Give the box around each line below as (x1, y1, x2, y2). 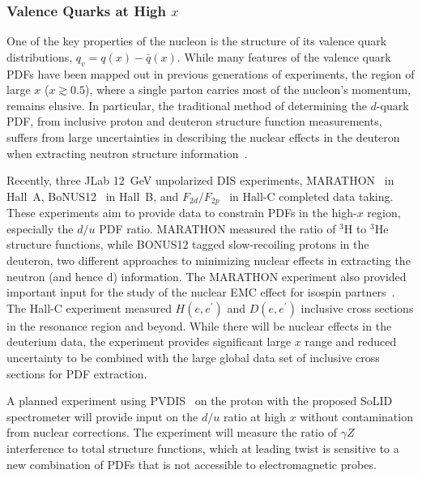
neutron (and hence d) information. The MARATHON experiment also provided (6, 267, 407, 284)
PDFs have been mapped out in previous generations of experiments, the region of (6, 65, 415, 82)
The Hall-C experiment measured (6, 299, 172, 316)
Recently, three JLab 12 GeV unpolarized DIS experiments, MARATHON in (6, 172, 394, 189)
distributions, (6, 48, 73, 65)
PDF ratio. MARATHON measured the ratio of (99, 220, 336, 237)
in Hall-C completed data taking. (229, 187, 394, 204)
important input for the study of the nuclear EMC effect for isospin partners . (6, 284, 395, 301)
